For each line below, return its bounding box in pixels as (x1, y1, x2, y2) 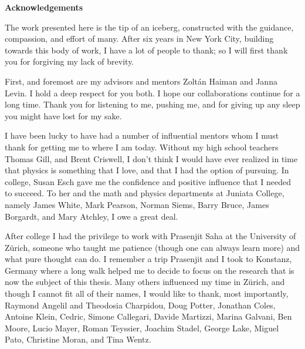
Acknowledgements (5, 1, 83, 13)
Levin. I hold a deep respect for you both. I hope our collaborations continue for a (5, 86, 300, 99)
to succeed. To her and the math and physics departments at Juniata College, (5, 187, 284, 199)
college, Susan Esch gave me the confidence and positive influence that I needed (5, 175, 292, 187)
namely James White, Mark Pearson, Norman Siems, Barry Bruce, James (5, 198, 269, 210)
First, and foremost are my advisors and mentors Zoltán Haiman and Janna (5, 75, 277, 87)
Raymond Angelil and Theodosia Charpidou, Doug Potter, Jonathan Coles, (5, 298, 276, 311)
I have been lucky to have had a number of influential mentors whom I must (5, 129, 279, 142)
